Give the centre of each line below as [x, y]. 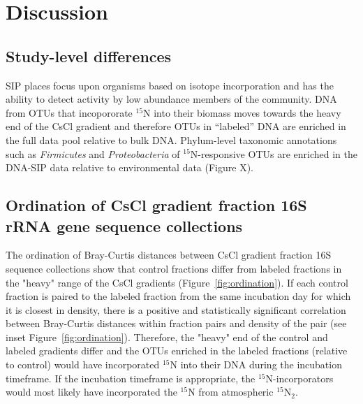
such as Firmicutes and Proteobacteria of [93, 153]
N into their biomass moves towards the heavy [242, 112]
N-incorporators [299, 378]
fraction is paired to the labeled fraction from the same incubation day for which [178, 296]
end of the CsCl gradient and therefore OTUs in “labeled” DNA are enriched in [176, 126]
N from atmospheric [231, 392]
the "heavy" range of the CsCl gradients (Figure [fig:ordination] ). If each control [177, 282]
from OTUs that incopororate [69, 112]
